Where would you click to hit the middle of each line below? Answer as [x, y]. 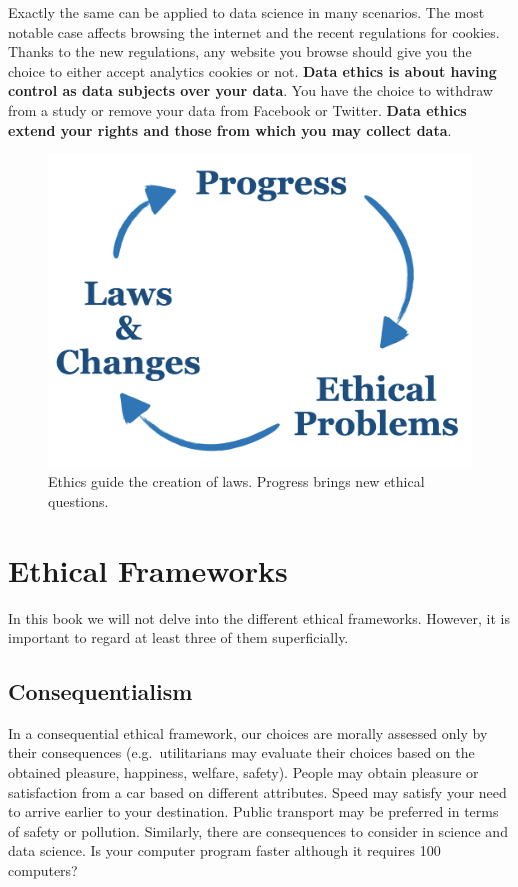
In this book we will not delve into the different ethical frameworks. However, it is [259, 617]
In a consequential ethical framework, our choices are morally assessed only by [248, 732]
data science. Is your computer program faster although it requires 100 [224, 850]
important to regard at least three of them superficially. [178, 637]
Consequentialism [100, 691]
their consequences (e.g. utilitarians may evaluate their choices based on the [241, 752]
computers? [43, 870]
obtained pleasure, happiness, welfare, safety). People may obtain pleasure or [243, 772]
